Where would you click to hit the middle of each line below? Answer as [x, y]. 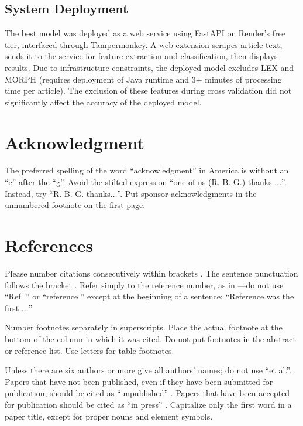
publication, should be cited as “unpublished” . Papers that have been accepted [147, 393]
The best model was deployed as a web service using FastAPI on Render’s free [145, 33]
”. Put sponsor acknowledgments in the [187, 193]
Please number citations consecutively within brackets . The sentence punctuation [151, 273]
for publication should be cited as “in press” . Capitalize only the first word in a [148, 404]
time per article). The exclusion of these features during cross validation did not [148, 91]
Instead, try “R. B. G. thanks [58, 193]
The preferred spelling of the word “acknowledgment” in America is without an [147, 170]
